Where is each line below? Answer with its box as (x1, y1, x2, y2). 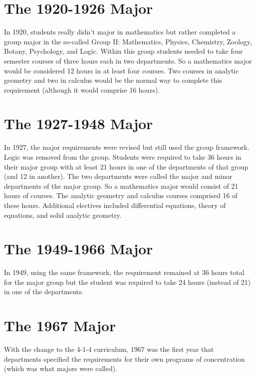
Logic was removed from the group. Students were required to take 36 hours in (4, 152, 242, 162)
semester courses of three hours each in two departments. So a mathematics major (4, 55, 252, 66)
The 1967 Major (4, 315, 116, 336)
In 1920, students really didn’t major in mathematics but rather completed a (4, 27, 236, 37)
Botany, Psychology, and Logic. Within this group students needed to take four (4, 46, 243, 56)
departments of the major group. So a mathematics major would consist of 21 (4, 180, 238, 191)
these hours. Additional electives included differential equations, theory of (4, 200, 226, 210)
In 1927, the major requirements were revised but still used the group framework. (4, 142, 250, 152)
